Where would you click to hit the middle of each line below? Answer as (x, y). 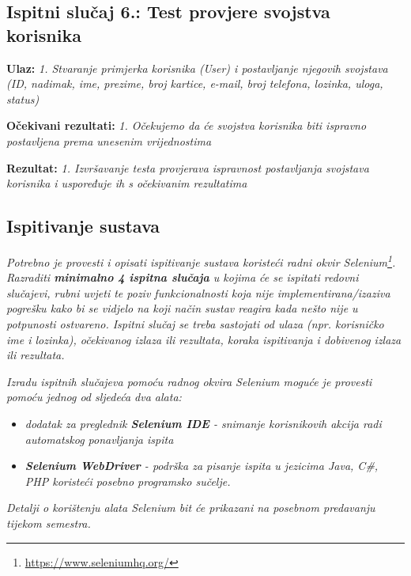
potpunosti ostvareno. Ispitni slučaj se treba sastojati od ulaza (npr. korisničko (195, 323)
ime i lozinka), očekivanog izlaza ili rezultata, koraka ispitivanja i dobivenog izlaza (204, 339)
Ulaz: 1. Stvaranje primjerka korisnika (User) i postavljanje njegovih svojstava (197, 68)
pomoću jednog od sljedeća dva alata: (94, 397)
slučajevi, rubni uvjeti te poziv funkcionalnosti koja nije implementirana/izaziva (198, 292)
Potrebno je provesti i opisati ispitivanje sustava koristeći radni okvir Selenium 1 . (201, 260)
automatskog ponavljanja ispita (99, 439)
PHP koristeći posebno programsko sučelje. (128, 481)
